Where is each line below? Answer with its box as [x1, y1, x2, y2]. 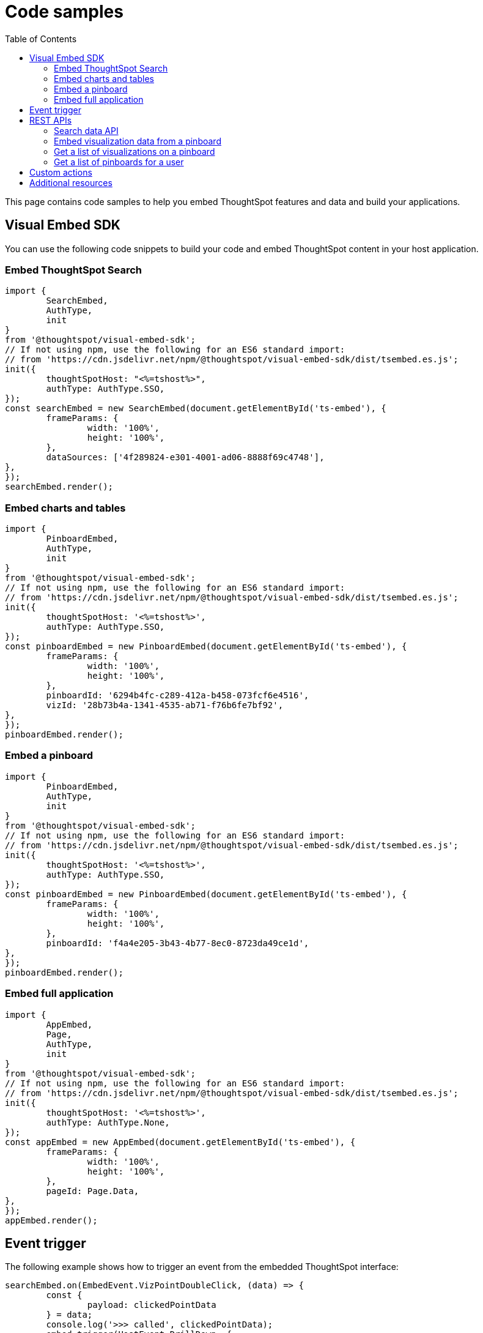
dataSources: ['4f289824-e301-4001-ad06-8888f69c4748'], [46, 452, 325, 463]
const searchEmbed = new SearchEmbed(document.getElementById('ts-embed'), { [5, 403, 386, 414]
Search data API [54, 125, 119, 136]
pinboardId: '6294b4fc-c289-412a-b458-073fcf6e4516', [46, 690, 309, 701]
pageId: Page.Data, [46, 1186, 139, 1196]
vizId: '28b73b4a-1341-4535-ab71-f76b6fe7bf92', [46, 700, 284, 711]
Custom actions [29, 166, 92, 177]
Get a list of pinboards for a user [54, 156, 184, 167]
